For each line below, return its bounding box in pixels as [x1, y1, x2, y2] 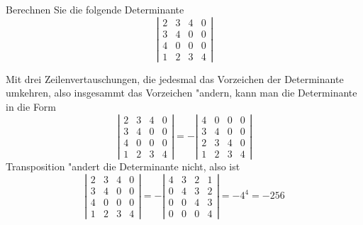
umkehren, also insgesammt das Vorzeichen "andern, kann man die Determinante [6, 85, 357, 100]
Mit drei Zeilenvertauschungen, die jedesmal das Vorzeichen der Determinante [6, 71, 344, 86]
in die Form [6, 99, 57, 114]
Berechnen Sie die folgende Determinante [6, 2, 184, 16]
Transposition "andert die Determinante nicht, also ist [6, 158, 240, 173]
